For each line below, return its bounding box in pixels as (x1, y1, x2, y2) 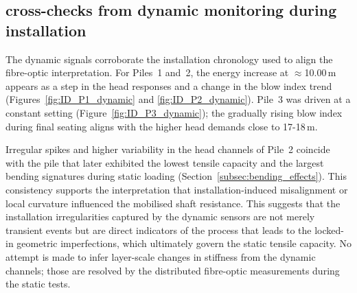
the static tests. (5, 277, 71, 291)
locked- (314, 222, 344, 237)
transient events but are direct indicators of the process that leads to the (5, 222, 312, 237)
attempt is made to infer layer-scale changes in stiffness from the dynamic (5, 249, 316, 263)
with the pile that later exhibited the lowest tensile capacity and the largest (5, 155, 324, 169)
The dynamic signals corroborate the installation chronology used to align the (5, 51, 333, 66)
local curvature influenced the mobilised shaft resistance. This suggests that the (5, 196, 341, 210)
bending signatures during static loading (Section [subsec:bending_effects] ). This (5, 169, 347, 183)
